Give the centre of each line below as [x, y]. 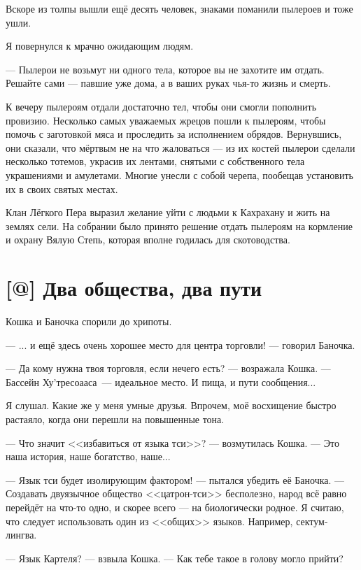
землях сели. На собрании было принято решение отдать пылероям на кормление [179, 226]
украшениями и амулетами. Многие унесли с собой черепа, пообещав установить [179, 174]
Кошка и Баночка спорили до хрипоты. [89, 321]
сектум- [312, 521]
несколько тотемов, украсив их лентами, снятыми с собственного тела [155, 161]
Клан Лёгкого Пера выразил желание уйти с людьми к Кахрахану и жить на [168, 212]
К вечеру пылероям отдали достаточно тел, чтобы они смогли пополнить [161, 106]
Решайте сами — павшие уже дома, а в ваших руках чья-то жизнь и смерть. [168, 83]
